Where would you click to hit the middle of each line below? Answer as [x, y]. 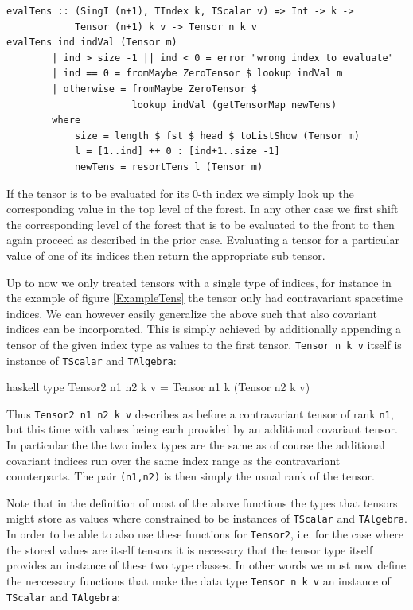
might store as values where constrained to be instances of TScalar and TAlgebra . [207, 518]
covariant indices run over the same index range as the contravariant [173, 460]
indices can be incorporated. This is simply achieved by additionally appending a [204, 329]
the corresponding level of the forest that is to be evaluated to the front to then [201, 224]
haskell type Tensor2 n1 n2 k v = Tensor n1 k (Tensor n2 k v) [158, 387]
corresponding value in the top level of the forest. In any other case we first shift [203, 209]
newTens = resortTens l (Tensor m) [169, 167]
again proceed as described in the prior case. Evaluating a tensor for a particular [203, 240]
